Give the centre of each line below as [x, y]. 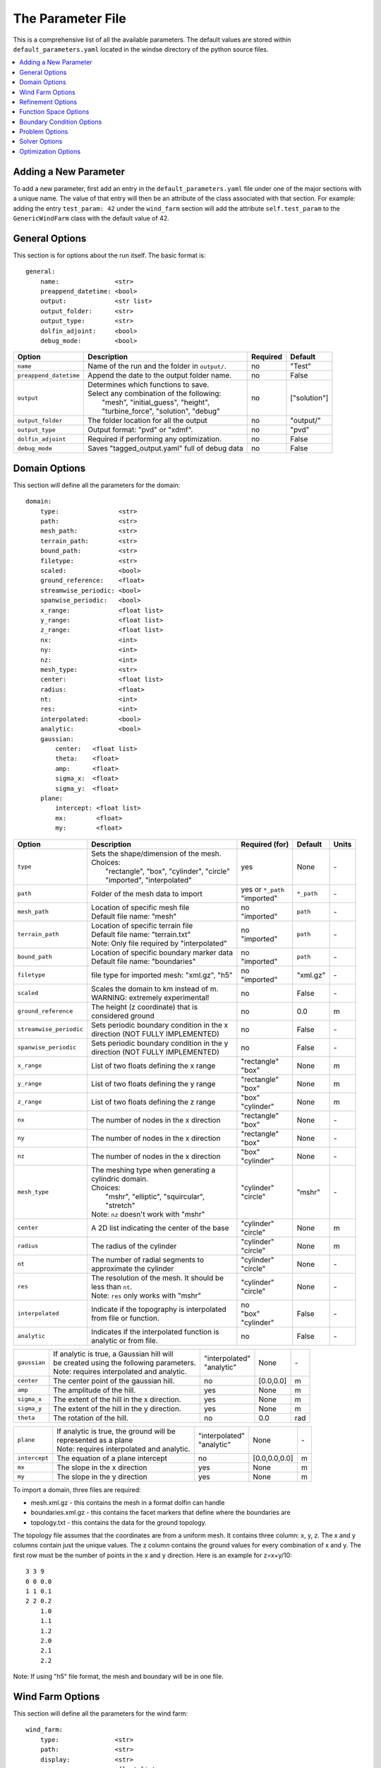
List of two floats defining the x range [153, 1066]
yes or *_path [263, 889]
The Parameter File [69, 18]
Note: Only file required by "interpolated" [159, 943]
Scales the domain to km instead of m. [155, 989]
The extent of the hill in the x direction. [117, 1399]
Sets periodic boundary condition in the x [159, 1025]
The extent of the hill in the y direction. [117, 1409]
